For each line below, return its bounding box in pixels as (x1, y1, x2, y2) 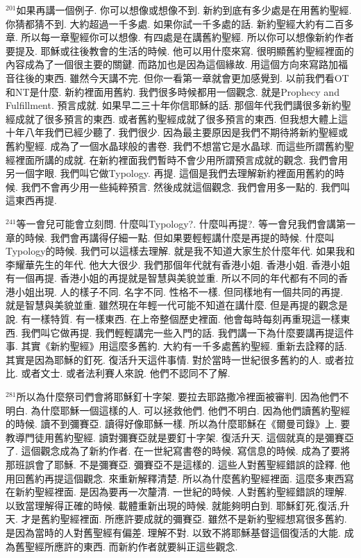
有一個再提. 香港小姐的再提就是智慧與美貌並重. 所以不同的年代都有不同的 (6, 271, 339, 285)
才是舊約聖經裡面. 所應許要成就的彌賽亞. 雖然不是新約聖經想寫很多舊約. (21, 511, 347, 526)
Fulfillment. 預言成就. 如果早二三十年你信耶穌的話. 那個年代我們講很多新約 (6, 98, 342, 112)
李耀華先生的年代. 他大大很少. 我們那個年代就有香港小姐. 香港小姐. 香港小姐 (6, 257, 351, 271)
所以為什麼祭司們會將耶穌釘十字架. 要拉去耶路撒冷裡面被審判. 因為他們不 (16, 389, 349, 404)
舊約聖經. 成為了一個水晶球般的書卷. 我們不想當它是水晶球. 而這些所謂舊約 (6, 138, 344, 153)
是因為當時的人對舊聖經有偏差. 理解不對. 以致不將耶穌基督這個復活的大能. (6, 525, 341, 539)
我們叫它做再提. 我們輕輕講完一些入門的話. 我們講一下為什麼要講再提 (21, 325, 335, 339)
